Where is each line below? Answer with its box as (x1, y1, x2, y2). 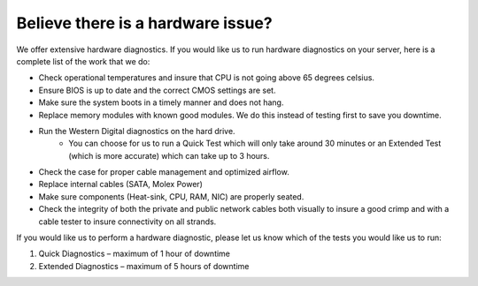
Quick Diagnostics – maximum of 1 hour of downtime (38, 248, 230, 260)
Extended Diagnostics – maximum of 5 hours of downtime (38, 260, 250, 271)
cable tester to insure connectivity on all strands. (38, 216, 217, 227)
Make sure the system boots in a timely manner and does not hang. (38, 97, 284, 108)
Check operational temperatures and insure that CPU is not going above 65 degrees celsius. (38, 72, 375, 83)
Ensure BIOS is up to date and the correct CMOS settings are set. (38, 85, 276, 95)
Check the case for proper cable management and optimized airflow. (38, 167, 289, 177)
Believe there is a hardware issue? (16, 13, 274, 33)
